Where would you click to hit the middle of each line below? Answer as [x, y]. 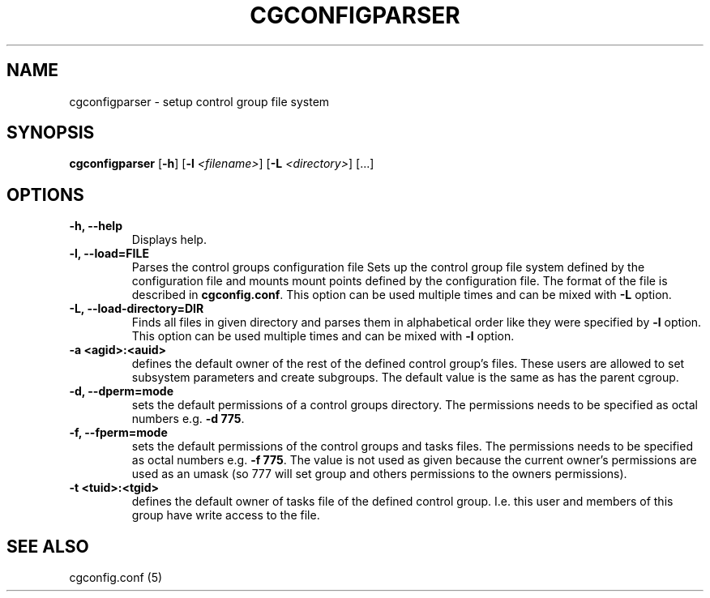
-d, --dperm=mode [122, 391]
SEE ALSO [48, 546]
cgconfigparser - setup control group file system [199, 101]
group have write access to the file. [226, 515]
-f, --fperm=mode [118, 433]
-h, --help [96, 226]
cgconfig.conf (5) [116, 578]
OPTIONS [45, 194]
